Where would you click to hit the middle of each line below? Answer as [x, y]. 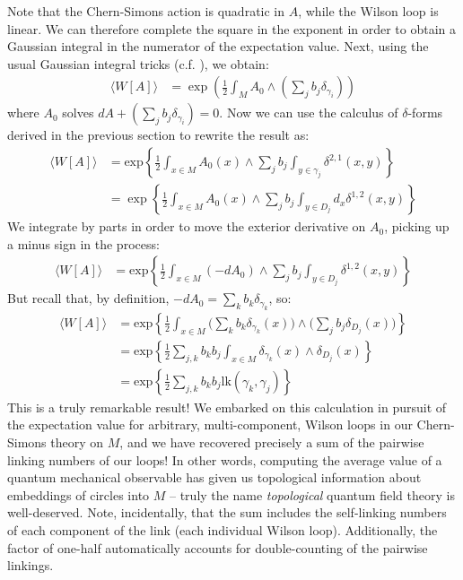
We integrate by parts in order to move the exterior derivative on [187, 226]
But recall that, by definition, [88, 298]
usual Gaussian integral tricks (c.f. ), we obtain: [138, 63]
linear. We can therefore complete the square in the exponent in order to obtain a [232, 28]
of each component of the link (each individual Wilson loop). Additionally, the [223, 529]
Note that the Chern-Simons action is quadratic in [146, 11]
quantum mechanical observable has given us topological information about [214, 477]
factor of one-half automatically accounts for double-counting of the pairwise [218, 547]
